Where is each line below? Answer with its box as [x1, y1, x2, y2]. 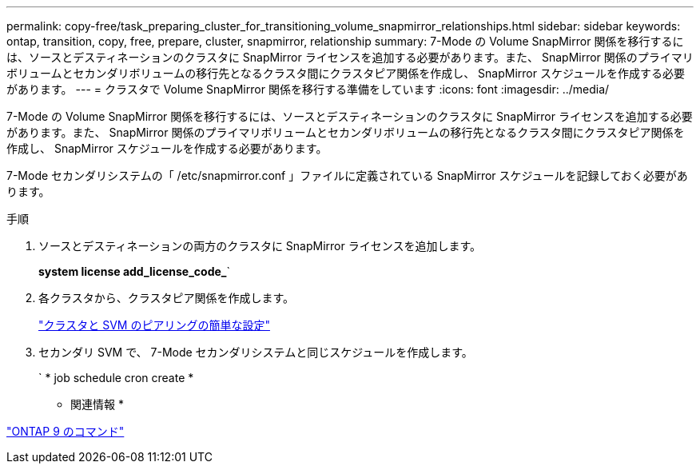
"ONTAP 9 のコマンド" [6, 424, 125, 438]
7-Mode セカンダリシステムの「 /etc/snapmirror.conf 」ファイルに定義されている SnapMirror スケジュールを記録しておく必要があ [6, 169, 688, 182]
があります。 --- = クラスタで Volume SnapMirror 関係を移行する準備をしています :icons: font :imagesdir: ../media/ [6, 82, 610, 96]
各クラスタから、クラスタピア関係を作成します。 [38, 291, 295, 305]
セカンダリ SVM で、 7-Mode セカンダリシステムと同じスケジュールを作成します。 [38, 345, 473, 359]
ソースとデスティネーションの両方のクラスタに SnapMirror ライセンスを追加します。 [38, 239, 482, 253]
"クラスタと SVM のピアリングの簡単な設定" [38, 318, 270, 332]
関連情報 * [70, 397, 124, 411]
